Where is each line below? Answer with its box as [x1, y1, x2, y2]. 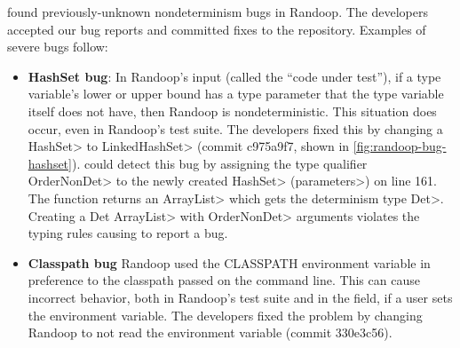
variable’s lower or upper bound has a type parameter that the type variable [28, 84, 444, 103]
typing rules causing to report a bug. [28, 224, 228, 242]
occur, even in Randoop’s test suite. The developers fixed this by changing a [28, 119, 443, 138]
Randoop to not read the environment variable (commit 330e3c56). [28, 323, 393, 342]
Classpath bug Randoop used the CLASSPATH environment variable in [28, 253, 431, 272]
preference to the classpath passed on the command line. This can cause [28, 271, 420, 289]
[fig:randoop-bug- [353, 137, 447, 155]
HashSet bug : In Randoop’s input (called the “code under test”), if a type [28, 67, 441, 85]
